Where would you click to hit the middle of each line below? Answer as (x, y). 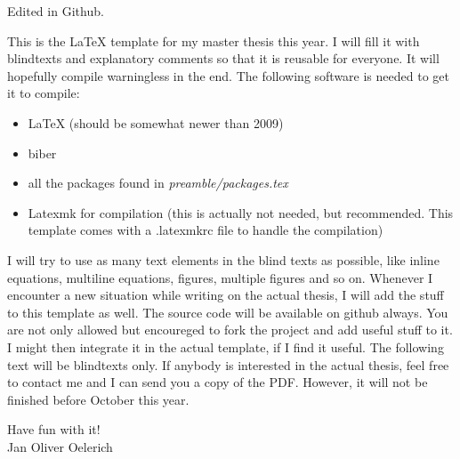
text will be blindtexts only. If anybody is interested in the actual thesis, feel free (228, 364)
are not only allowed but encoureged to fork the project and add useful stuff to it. (230, 330)
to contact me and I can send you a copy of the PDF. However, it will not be (218, 382)
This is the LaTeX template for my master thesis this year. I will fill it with (214, 40)
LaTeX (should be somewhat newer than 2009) (156, 122)
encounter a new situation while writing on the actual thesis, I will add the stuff (226, 295)
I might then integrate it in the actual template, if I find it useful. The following (226, 346)
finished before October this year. (98, 399)
